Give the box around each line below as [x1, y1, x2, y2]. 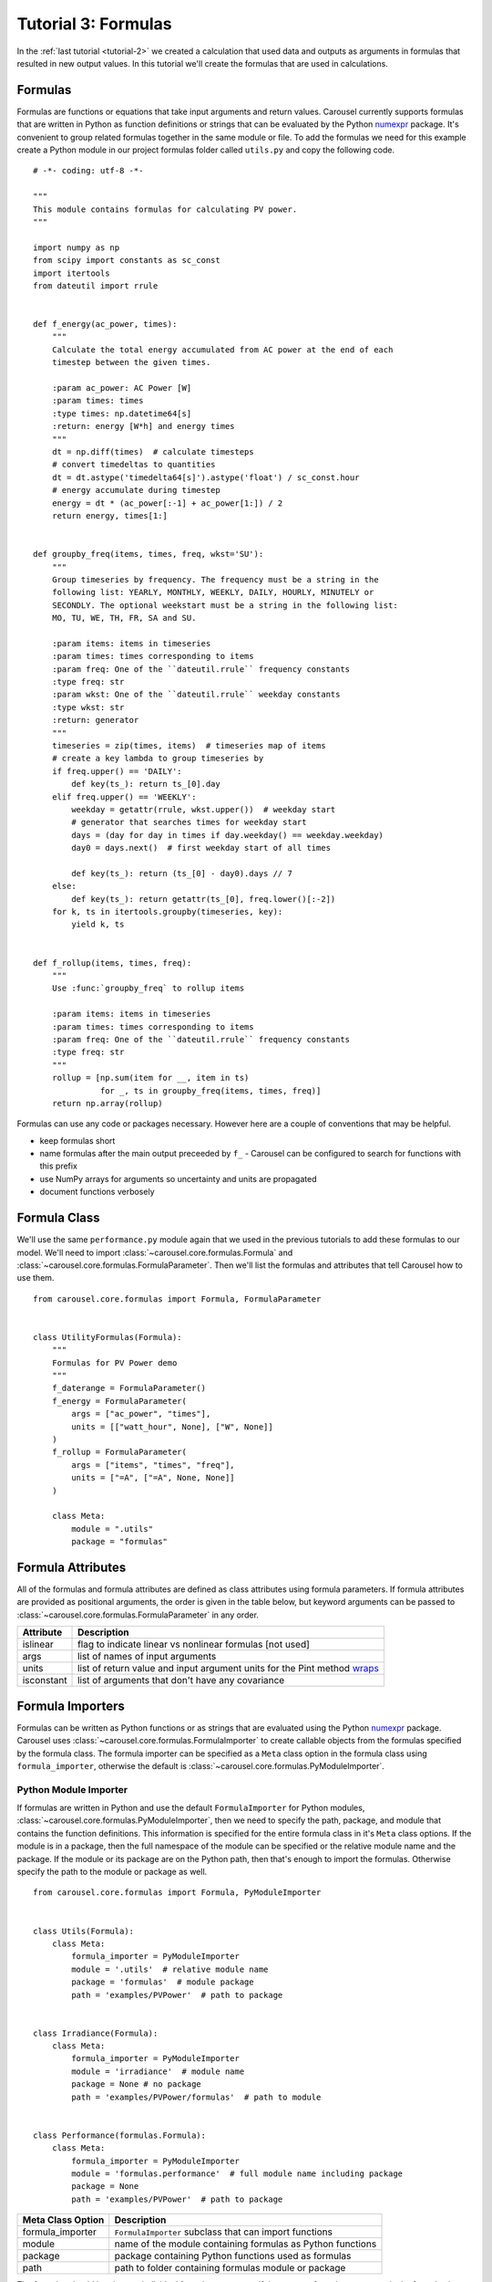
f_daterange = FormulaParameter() [51, 1383, 207, 1394]
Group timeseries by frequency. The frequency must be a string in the [51, 574, 379, 584]
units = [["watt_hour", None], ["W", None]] [71, 1421, 273, 1432]
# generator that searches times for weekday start [71, 817, 307, 828]
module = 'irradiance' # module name [71, 2066, 245, 2077]
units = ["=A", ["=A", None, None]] [71, 1472, 236, 1483]
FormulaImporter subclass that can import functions [114, 2225, 333, 2238]
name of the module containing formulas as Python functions [114, 2237, 377, 2250]
